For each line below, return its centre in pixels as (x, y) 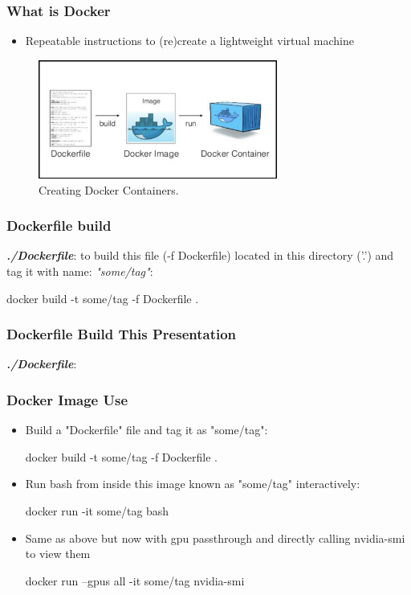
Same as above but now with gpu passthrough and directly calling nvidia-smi (215, 538)
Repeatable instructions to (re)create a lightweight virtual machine (190, 41)
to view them (58, 554)
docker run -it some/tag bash (97, 511)
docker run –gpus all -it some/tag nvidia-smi (135, 580)
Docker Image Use (67, 399)
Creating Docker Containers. (109, 189)
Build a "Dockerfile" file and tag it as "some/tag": (146, 430)
